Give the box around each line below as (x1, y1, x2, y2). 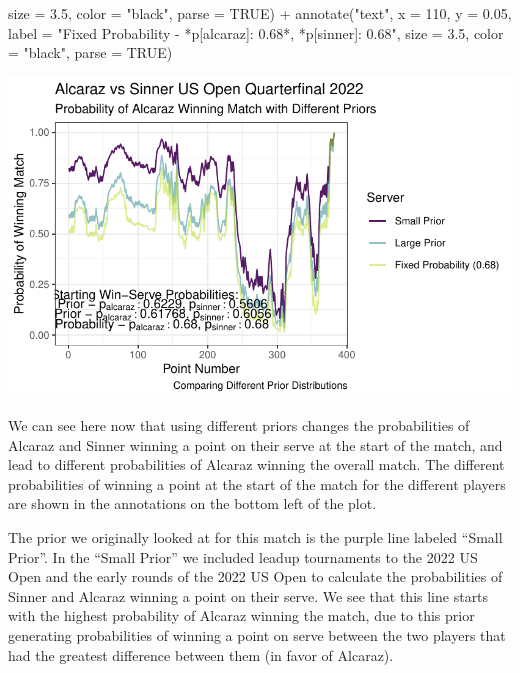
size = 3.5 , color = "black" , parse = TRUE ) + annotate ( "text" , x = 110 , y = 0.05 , (8, 3, 512, 23)
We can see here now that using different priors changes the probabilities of (8, 415, 470, 436)
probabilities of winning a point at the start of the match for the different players (8, 473, 506, 494)
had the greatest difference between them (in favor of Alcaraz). (8, 644, 394, 665)
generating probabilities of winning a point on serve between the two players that (8, 625, 506, 646)
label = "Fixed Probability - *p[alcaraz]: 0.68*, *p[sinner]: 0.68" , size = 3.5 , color (8, 22, 504, 43)
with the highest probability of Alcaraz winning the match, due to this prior (8, 605, 475, 626)
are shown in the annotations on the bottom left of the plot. (8, 493, 377, 514)
